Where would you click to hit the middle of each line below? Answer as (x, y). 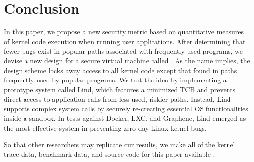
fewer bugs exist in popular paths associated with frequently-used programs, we (123, 51)
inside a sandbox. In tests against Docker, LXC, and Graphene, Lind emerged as (125, 118)
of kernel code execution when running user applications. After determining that (125, 41)
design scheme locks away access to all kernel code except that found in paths (121, 70)
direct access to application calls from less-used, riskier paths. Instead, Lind (117, 99)
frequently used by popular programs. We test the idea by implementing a (115, 80)
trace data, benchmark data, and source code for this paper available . (110, 154)
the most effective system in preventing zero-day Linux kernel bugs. (105, 128)
